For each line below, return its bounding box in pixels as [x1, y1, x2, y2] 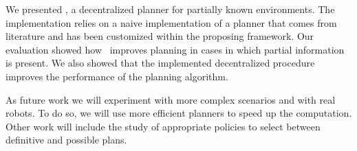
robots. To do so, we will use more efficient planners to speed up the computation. [6, 106, 352, 120]
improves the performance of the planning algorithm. [6, 69, 228, 83]
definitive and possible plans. [6, 132, 127, 147]
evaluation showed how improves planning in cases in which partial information [6, 42, 345, 56]
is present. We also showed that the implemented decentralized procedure [6, 56, 315, 70]
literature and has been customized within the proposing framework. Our [6, 29, 314, 43]
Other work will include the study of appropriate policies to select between [6, 119, 321, 133]
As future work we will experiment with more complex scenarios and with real [6, 92, 336, 106]
